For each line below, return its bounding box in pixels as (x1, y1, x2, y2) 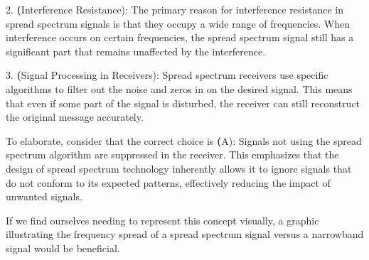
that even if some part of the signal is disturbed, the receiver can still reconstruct (6, 95, 360, 110)
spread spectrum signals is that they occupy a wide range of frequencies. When (6, 16, 350, 31)
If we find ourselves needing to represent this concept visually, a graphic (6, 212, 319, 227)
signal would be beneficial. (6, 240, 120, 255)
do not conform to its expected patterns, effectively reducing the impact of (6, 175, 331, 190)
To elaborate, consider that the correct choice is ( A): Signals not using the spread (6, 133, 362, 148)
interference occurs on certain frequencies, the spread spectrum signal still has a (6, 30, 354, 45)
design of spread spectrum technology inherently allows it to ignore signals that (6, 161, 352, 175)
